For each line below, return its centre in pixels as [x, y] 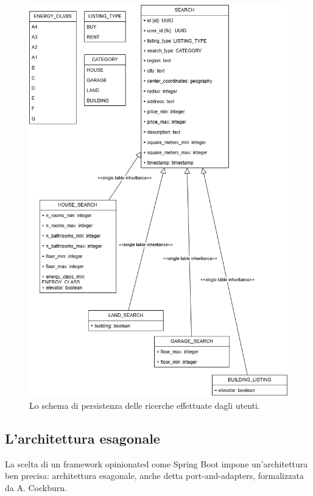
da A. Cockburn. [36, 487]
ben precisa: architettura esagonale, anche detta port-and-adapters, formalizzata [154, 476]
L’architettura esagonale [83, 438]
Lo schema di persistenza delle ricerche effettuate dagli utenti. [145, 405]
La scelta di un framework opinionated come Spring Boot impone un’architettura [156, 463]
